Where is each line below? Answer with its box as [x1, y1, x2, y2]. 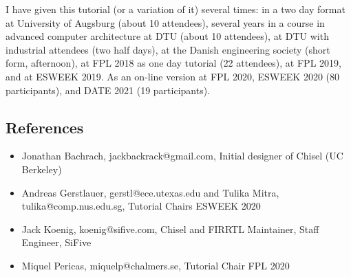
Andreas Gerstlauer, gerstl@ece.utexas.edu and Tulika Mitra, [21, 185, 279, 199]
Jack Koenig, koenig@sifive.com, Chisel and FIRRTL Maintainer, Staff [21, 221, 319, 236]
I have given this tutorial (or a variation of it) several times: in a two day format [6, 2, 345, 16]
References [6, 116, 84, 137]
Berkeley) [21, 162, 62, 176]
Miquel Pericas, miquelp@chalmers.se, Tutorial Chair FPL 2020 [21, 258, 290, 272]
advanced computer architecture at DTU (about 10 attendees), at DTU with [6, 29, 329, 43]
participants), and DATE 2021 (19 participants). [6, 82, 210, 97]
